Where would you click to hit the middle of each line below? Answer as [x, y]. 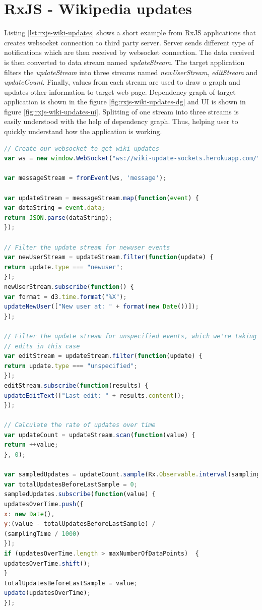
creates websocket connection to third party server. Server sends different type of [129, 42]
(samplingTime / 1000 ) [42, 534]
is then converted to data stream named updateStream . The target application [124, 62]
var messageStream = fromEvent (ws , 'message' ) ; [85, 178]
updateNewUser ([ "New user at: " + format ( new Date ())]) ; [102, 307]
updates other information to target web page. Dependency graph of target [120, 91]
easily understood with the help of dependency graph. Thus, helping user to [121, 121]
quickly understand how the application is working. [83, 131]
